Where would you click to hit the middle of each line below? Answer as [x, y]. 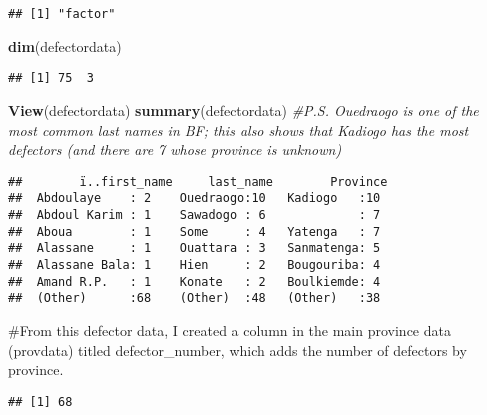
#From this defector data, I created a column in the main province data [229, 329]
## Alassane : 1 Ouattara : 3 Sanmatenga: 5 [194, 248]
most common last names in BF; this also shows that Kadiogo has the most [238, 129]
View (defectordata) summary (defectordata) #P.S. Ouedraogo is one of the [243, 109]
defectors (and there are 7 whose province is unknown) [175, 149]
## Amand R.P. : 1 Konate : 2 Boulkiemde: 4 [194, 281]
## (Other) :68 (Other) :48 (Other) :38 [194, 298]
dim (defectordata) [65, 45]
